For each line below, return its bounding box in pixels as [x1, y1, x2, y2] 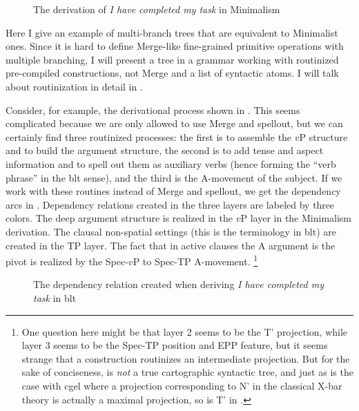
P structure [299, 129, 348, 144]
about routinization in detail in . [6, 79, 143, 93]
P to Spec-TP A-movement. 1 [133, 252, 258, 268]
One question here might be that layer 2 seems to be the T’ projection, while [21, 324, 348, 338]
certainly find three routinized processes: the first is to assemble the [6, 129, 292, 144]
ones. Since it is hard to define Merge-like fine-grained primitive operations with [6, 39, 344, 53]
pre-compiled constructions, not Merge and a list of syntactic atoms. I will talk [6, 66, 339, 80]
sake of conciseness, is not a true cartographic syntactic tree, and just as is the [21, 365, 353, 379]
